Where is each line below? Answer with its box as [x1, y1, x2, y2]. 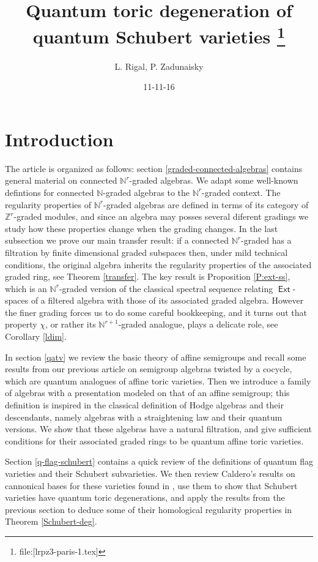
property [5, 318, 37, 331]
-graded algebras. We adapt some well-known [129, 174, 298, 187]
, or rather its [45, 318, 96, 331]
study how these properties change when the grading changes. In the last [5, 222, 278, 234]
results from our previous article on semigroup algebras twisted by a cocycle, [5, 362, 292, 375]
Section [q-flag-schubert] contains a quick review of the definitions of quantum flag [5, 455, 313, 468]
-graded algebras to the [103, 185, 190, 198]
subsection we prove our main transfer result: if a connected [5, 234, 229, 247]
